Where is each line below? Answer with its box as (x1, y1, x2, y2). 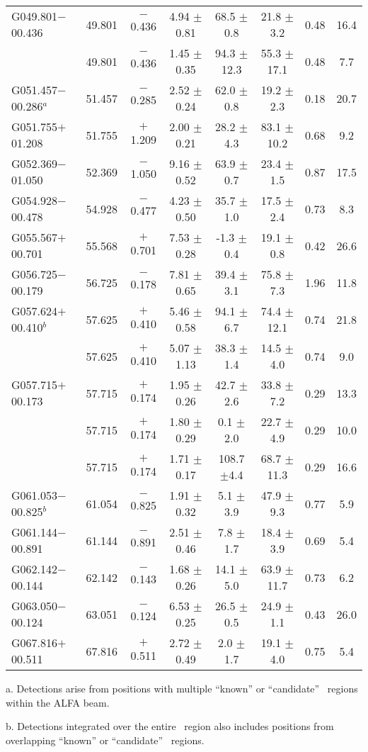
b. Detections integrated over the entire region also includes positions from (6, 719, 334, 734)
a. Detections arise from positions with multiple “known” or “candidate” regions (6, 681, 358, 695)
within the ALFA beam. (6, 695, 110, 709)
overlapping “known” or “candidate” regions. (6, 732, 205, 747)
